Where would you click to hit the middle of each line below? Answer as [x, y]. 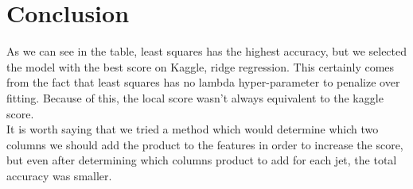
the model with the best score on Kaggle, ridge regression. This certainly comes [201, 66]
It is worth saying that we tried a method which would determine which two [193, 129]
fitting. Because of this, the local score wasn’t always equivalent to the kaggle [195, 97]
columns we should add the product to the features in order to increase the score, [205, 144]
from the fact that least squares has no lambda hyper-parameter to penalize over [203, 82]
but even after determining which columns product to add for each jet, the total [202, 160]
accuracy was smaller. [59, 175]
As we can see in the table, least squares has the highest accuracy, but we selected [207, 51]
